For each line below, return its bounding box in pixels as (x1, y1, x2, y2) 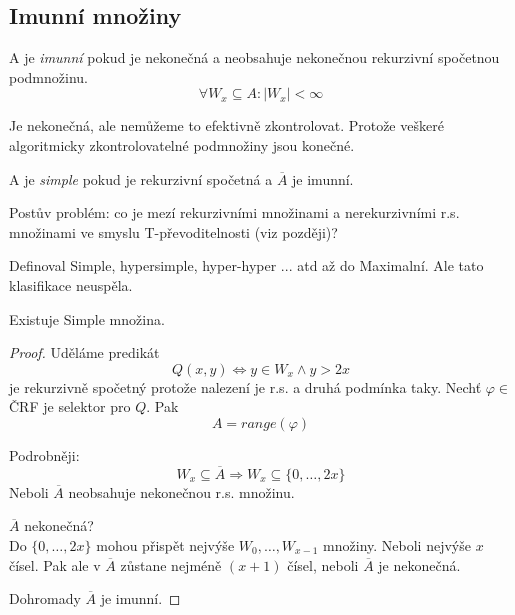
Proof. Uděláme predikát (9, 342, 160, 363)
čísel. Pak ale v (9, 554, 101, 575)
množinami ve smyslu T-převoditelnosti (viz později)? (9, 221, 338, 242)
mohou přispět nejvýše (96, 534, 235, 555)
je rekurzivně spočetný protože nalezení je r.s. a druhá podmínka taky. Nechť (9, 376, 482, 397)
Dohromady (9, 588, 81, 609)
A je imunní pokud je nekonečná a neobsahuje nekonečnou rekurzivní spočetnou (9, 47, 500, 68)
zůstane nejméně (120, 554, 222, 575)
